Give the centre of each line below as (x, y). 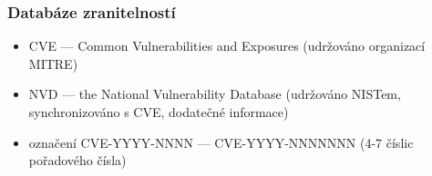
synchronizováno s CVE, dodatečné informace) (159, 112)
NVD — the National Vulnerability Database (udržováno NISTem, (215, 94)
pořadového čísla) (77, 160)
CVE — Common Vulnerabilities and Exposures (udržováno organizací (227, 46)
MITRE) (53, 63)
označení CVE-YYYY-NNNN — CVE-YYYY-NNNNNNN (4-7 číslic (221, 142)
